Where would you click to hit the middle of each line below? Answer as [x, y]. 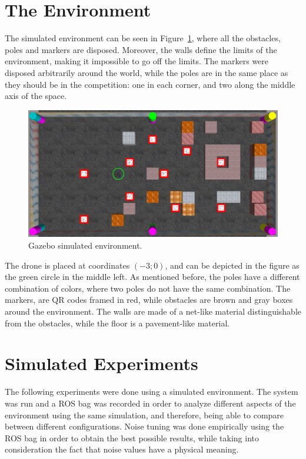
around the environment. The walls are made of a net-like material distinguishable [153, 311]
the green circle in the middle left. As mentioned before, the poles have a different [152, 277]
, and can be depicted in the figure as [232, 265]
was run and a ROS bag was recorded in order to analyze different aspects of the [150, 403]
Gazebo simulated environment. [85, 245]
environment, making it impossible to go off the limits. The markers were [137, 61]
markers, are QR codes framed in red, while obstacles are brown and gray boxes [149, 300]
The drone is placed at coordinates [67, 265]
